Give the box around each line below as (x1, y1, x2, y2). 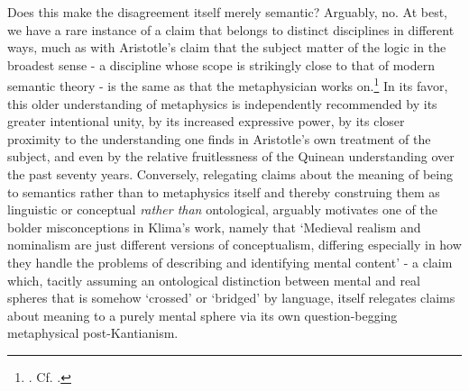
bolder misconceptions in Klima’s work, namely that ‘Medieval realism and (7, 217, 421, 236)
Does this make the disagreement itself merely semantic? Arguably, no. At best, (7, 3, 447, 21)
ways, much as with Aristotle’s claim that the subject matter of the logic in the (7, 38, 446, 57)
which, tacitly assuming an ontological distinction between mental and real (7, 270, 420, 289)
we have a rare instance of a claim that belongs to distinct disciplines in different (7, 20, 455, 39)
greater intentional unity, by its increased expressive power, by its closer (7, 112, 405, 131)
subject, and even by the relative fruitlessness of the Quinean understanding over (7, 147, 455, 166)
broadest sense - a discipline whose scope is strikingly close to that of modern (7, 55, 436, 74)
